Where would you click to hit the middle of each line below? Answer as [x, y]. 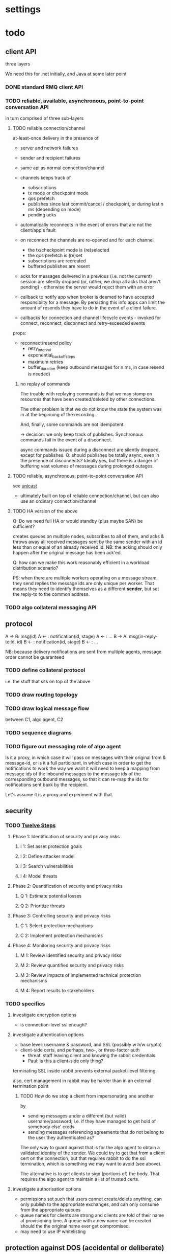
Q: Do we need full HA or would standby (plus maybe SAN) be [78, 521]
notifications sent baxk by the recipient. [47, 785]
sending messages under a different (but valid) [77, 1116]
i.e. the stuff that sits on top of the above [48, 681]
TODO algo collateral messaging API [51, 607]
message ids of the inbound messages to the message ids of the [73, 774]
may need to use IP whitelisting [53, 1231]
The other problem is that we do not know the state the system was [91, 409]
